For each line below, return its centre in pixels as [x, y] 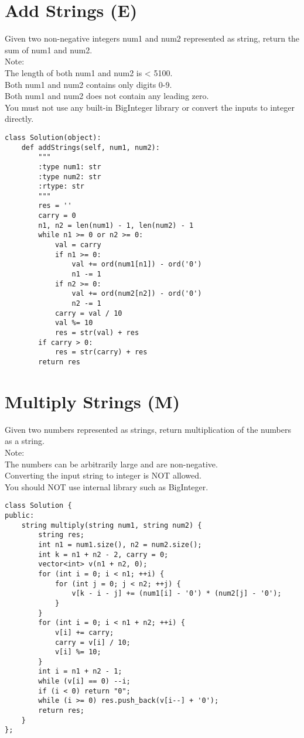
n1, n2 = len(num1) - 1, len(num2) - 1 [116, 225]
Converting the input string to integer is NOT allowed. [103, 475]
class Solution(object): [53, 137]
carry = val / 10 [88, 313]
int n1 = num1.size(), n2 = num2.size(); [120, 544]
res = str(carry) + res [101, 352]
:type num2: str [70, 177]
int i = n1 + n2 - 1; [80, 672]
